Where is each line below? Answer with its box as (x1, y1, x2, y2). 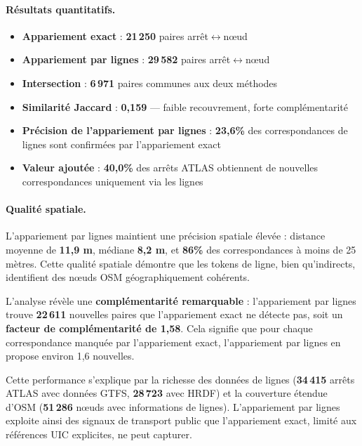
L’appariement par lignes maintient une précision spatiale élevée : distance (6, 228, 326, 243)
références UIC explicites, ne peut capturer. (6, 427, 192, 442)
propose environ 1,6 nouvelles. (6, 348, 135, 363)
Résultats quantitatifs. (6, 1, 116, 16)
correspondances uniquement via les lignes (22, 173, 203, 188)
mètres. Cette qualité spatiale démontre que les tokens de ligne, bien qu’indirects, (6, 256, 356, 270)
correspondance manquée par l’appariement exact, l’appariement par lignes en (6, 334, 341, 349)
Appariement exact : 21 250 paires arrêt (22, 28, 208, 43)
